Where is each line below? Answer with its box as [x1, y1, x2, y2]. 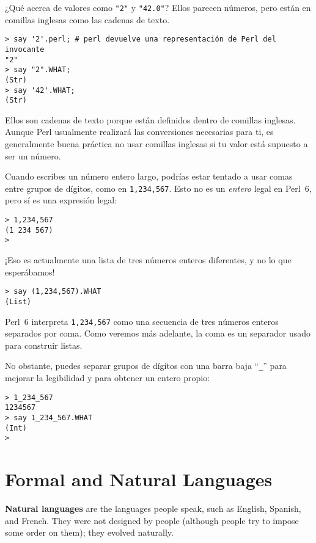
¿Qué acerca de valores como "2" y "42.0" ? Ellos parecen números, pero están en [5, 1, 311, 13]
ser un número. [5, 149, 61, 162]
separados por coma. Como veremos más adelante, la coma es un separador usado [5, 327, 310, 340]
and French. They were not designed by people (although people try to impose [5, 514, 299, 527]
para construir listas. [5, 338, 83, 351]
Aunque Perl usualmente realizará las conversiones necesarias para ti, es [5, 125, 274, 138]
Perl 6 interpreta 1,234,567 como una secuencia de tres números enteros [5, 315, 279, 327]
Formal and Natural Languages [5, 467, 273, 492]
